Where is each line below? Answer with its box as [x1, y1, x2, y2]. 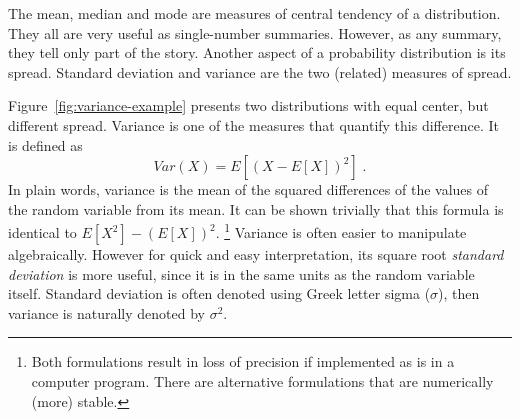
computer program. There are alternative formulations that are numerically [31, 370, 494, 391]
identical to [8, 222, 77, 242]
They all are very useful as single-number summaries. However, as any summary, [8, 22, 502, 43]
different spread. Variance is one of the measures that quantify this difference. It [8, 114, 499, 135]
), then [438, 283, 480, 304]
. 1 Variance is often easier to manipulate [215, 219, 467, 242]
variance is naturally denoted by [8, 302, 205, 323]
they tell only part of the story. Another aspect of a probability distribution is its [8, 42, 506, 63]
